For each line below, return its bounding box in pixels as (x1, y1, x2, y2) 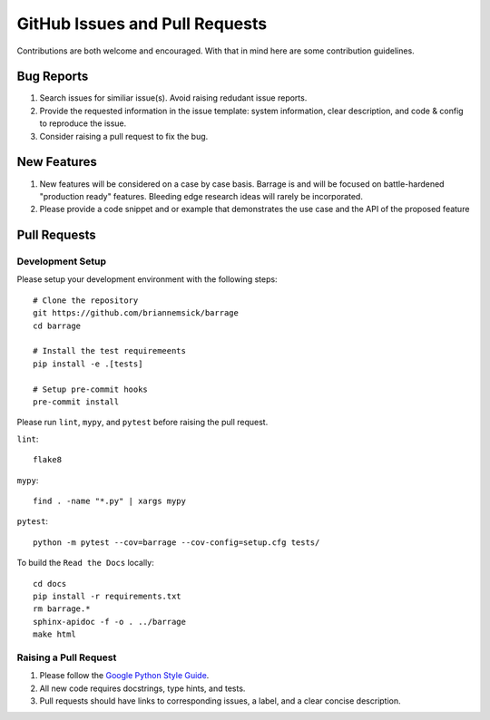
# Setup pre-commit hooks (33, 384, 149, 394)
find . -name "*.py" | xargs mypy (33, 495, 186, 506)
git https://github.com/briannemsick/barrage (33, 308, 240, 318)
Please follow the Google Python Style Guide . (39, 670, 210, 681)
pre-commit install (33, 396, 120, 407)
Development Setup (16, 255, 106, 268)
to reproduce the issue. (39, 118, 127, 129)
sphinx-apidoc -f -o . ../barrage (33, 617, 186, 627)
